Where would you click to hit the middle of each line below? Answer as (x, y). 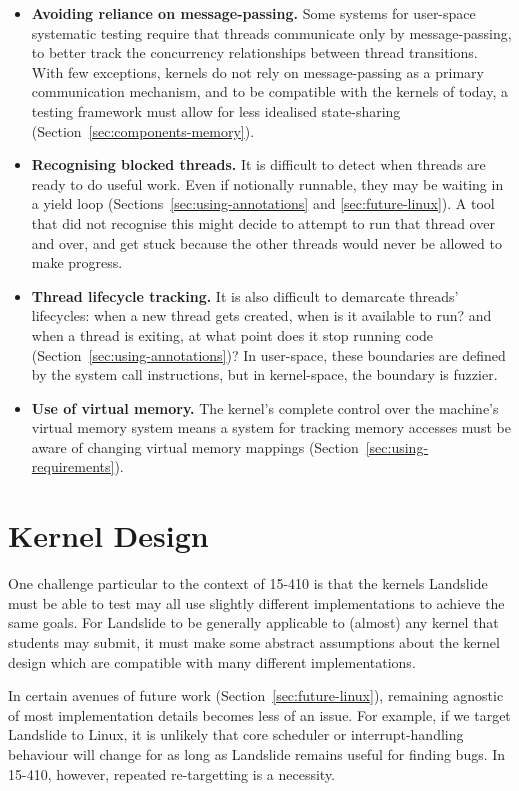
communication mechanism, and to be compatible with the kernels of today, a (269, 91)
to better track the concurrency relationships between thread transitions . (254, 52)
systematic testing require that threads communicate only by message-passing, (271, 32)
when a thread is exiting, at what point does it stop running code (232, 334)
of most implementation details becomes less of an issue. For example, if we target (259, 714)
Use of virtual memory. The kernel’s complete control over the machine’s (265, 407)
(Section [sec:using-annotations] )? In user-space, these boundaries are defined (268, 354)
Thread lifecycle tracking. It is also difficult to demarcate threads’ (245, 295)
